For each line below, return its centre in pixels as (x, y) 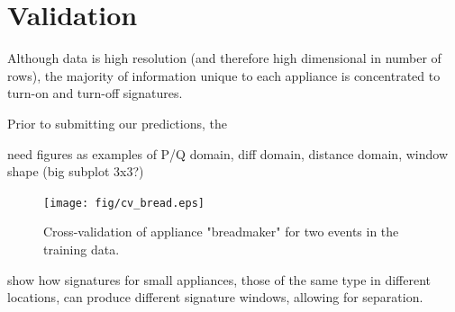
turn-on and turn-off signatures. (95, 93)
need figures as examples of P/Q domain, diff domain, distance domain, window (227, 153)
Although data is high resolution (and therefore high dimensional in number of (224, 58)
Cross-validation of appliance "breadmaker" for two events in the (221, 232)
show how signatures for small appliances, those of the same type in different (219, 279)
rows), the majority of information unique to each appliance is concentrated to (224, 75)
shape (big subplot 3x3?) (76, 171)
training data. (82, 249)
